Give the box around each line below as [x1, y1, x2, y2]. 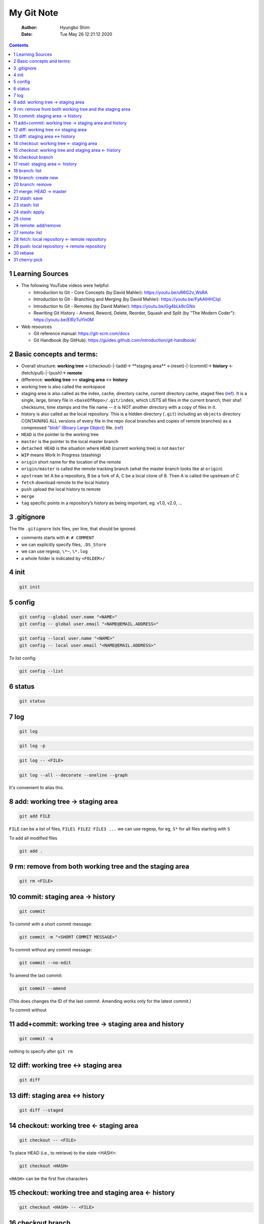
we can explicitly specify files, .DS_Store [21, 541, 107, 547]
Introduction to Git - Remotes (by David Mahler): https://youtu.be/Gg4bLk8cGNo [33, 303, 196, 309]
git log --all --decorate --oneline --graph [19, 772, 128, 778]
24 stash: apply [13, 209, 45, 215]
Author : [21, 24, 38, 30]
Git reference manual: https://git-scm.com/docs [33, 330, 130, 336]
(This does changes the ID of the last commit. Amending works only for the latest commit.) [9, 998, 192, 1004]
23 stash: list [13, 202, 39, 208]
